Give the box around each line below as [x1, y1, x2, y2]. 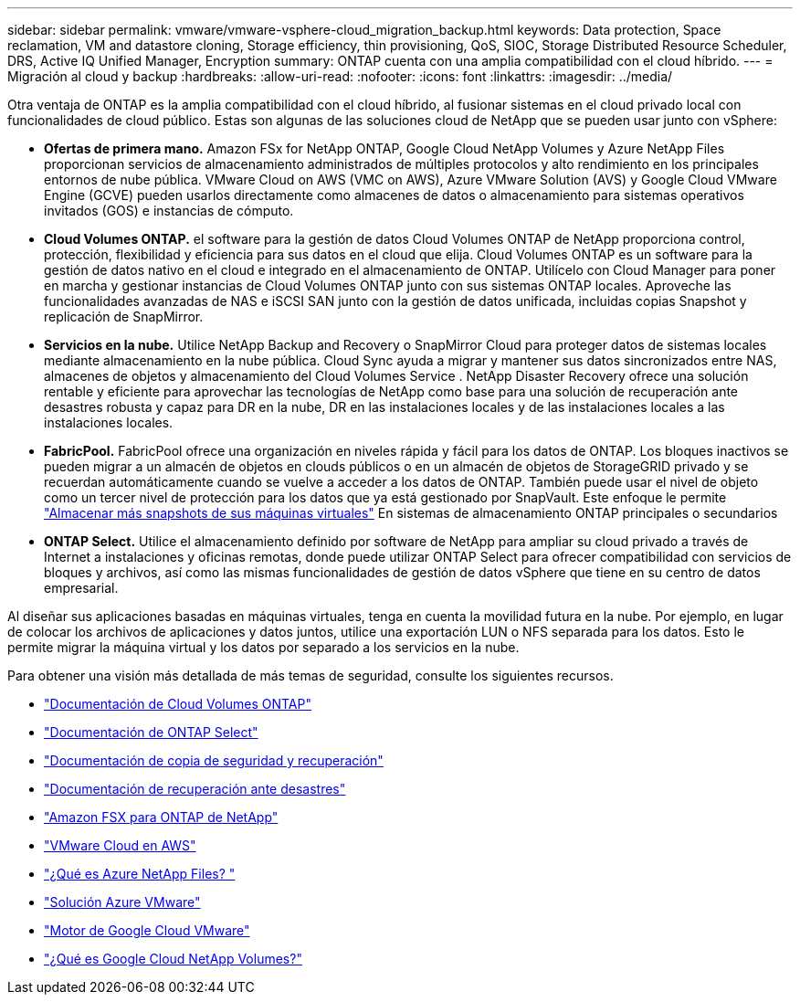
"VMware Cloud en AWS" [44, 838, 196, 853]
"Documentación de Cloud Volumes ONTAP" [44, 696, 311, 712]
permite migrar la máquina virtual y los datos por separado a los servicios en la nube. [7, 639, 520, 655]
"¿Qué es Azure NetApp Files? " [44, 866, 236, 881]
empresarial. [44, 580, 119, 596]
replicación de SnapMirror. [44, 309, 204, 324]
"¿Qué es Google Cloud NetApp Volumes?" [44, 951, 302, 966]
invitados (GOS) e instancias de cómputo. [44, 203, 294, 218]
